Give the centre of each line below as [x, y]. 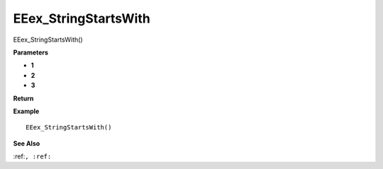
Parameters [31, 52]
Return [23, 98]
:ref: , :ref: [32, 156]
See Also [27, 143]
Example [26, 111]
